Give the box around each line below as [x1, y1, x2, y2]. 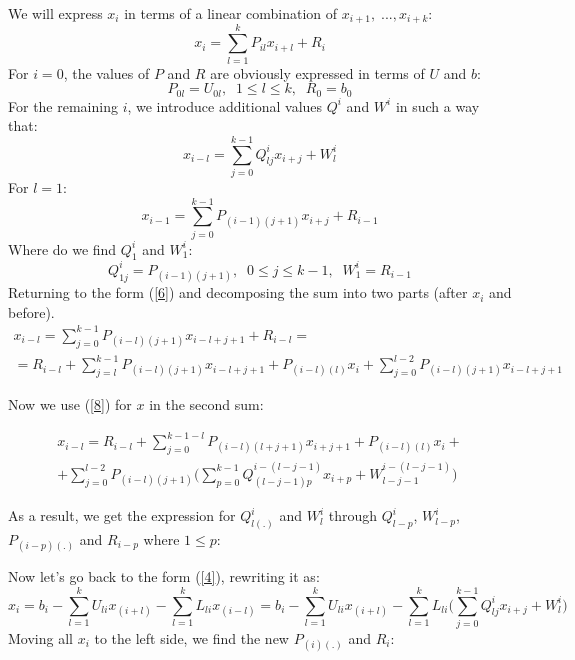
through [328, 505, 378, 526]
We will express [8, 3, 103, 23]
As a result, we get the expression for [8, 505, 236, 526]
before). [8, 301, 55, 322]
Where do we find [8, 238, 117, 259]
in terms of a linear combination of [124, 3, 338, 23]
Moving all [8, 627, 73, 648]
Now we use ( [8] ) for [8, 393, 132, 414]
